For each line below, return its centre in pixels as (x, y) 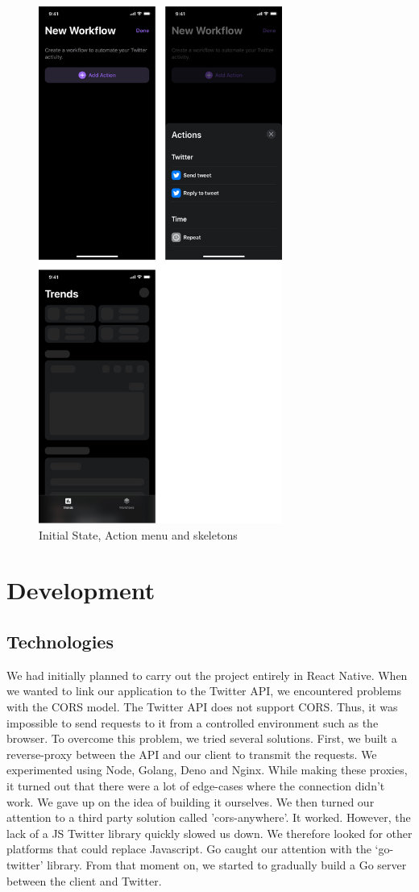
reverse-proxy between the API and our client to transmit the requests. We (192, 754)
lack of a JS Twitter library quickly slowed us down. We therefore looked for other (209, 833)
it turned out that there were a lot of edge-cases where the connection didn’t (196, 785)
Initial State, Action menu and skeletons (138, 534)
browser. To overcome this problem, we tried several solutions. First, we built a (202, 738)
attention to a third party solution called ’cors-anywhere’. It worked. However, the (209, 817)
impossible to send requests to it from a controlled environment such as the (193, 722)
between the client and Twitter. (84, 880)
